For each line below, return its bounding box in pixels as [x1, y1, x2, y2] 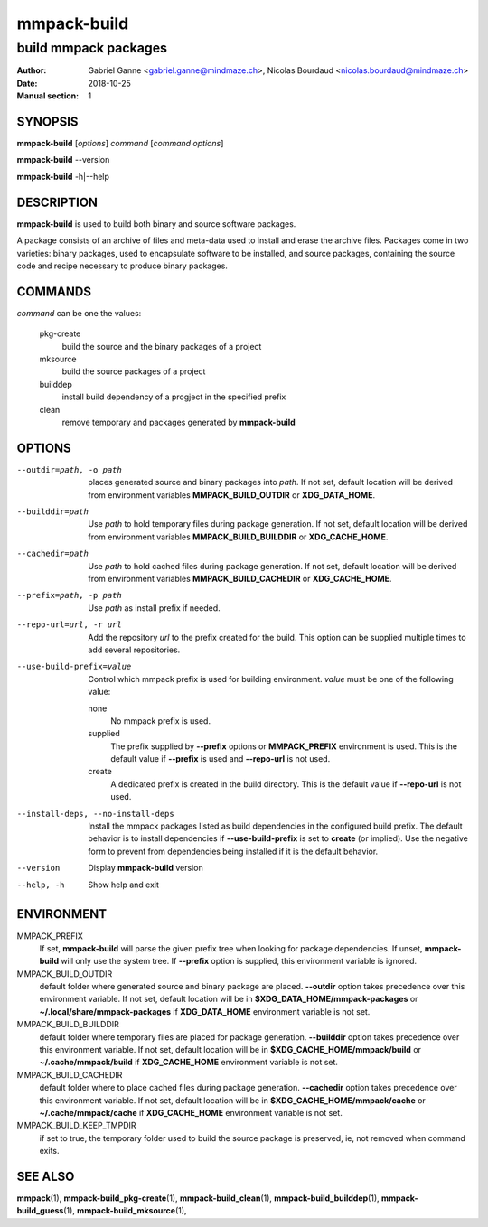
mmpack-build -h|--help [16, 171, 110, 182]
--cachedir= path [16, 548, 89, 559]
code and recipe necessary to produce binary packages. [16, 260, 228, 271]
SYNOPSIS [16, 114, 79, 129]
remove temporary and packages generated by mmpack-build [61, 417, 296, 427]
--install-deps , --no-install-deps [16, 809, 175, 819]
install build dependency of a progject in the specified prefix [61, 391, 286, 402]
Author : [16, 65, 47, 76]
